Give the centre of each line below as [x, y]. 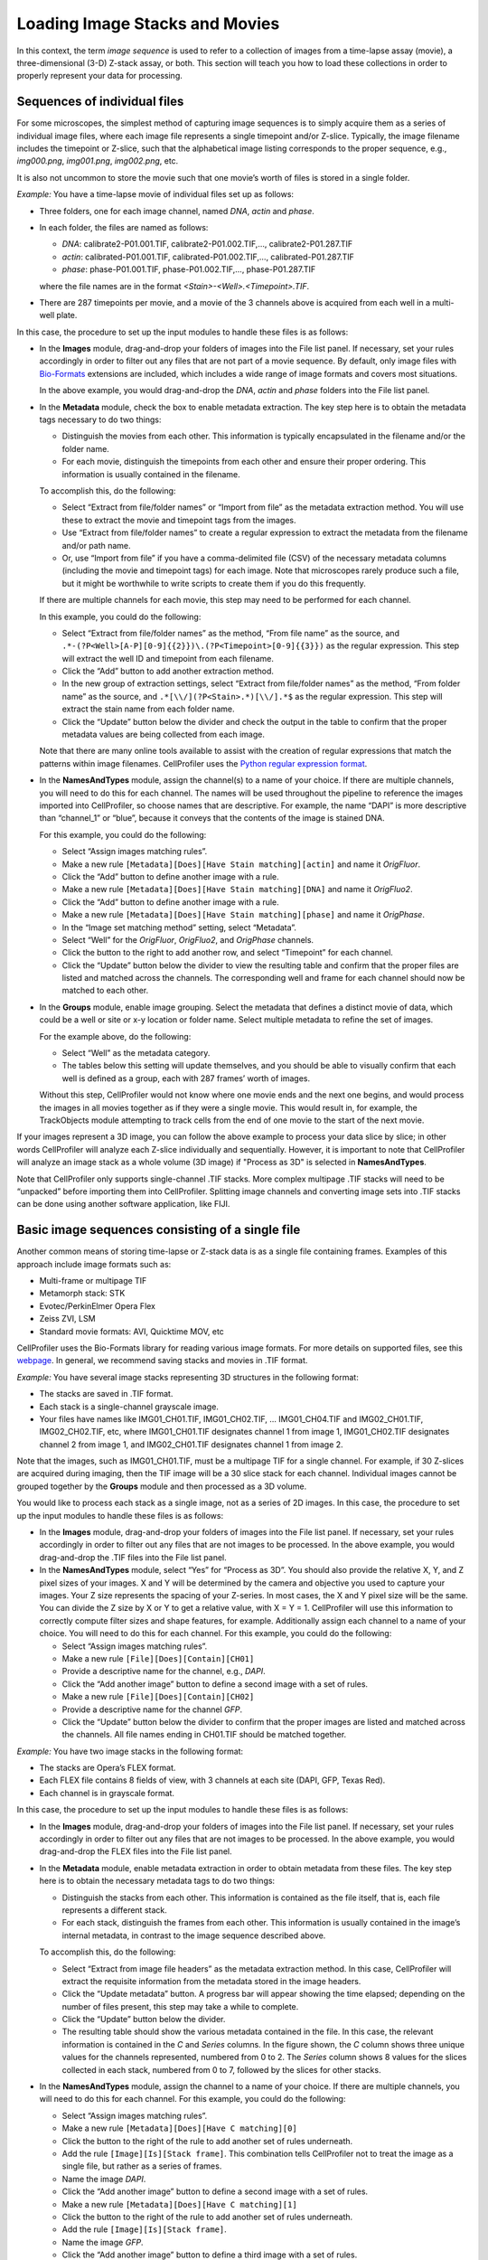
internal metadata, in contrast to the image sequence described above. [194, 1935]
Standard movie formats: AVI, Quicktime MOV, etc [132, 1331]
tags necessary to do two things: [100, 419]
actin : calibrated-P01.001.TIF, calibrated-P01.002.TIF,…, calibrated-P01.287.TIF [208, 257]
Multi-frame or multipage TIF [93, 1281]
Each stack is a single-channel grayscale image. [129, 1407]
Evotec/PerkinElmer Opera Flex [98, 1305]
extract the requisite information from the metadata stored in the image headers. [211, 1981]
